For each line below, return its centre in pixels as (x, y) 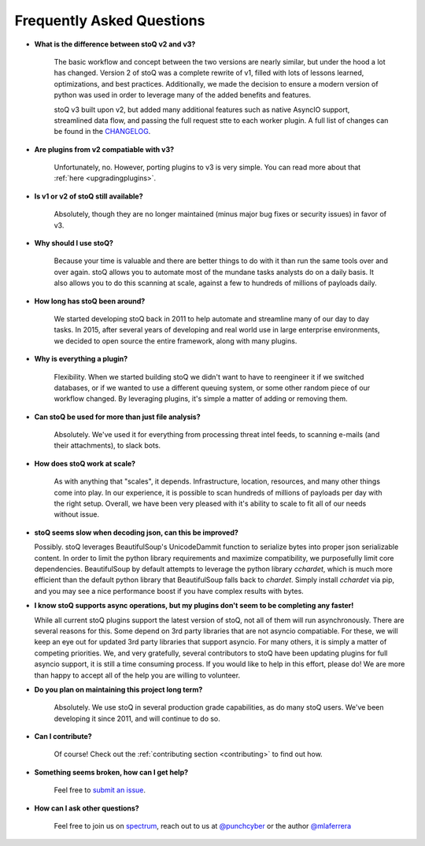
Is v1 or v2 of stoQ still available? (89, 196)
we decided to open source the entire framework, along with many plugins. (176, 341)
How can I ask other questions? (87, 808)
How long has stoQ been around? (90, 301)
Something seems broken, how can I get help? (111, 772)
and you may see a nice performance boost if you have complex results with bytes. (169, 591)
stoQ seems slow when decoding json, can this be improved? (137, 532)
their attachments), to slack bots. (107, 446)
